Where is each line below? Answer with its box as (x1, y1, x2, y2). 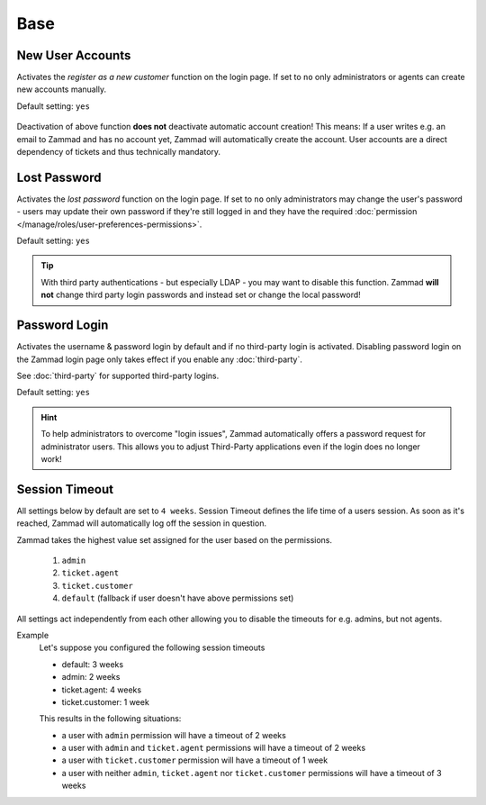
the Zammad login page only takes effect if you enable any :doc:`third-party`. (16, 354, 303, 365)
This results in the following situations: (39, 713, 182, 724)
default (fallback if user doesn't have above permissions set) (61, 592, 294, 603)
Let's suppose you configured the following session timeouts (39, 642, 265, 653)
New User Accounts (16, 48, 131, 63)
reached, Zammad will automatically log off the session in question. (16, 518, 267, 529)
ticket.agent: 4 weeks (61, 684, 142, 695)
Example (16, 629, 49, 640)
